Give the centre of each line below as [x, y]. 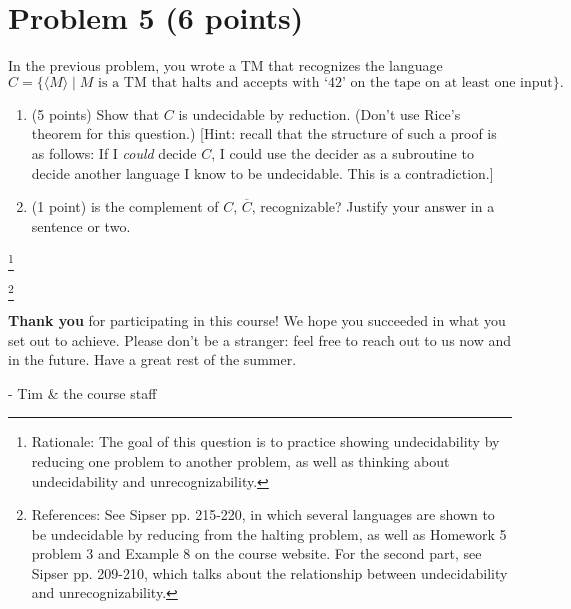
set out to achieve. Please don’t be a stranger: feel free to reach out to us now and [260, 339]
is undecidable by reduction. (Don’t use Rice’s [319, 113]
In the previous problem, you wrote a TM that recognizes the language [225, 65]
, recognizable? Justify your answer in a [373, 206]
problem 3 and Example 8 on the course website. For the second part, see [256, 553]
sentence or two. [81, 225]
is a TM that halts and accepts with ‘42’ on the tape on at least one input [325, 82]
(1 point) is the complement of [125, 206]
